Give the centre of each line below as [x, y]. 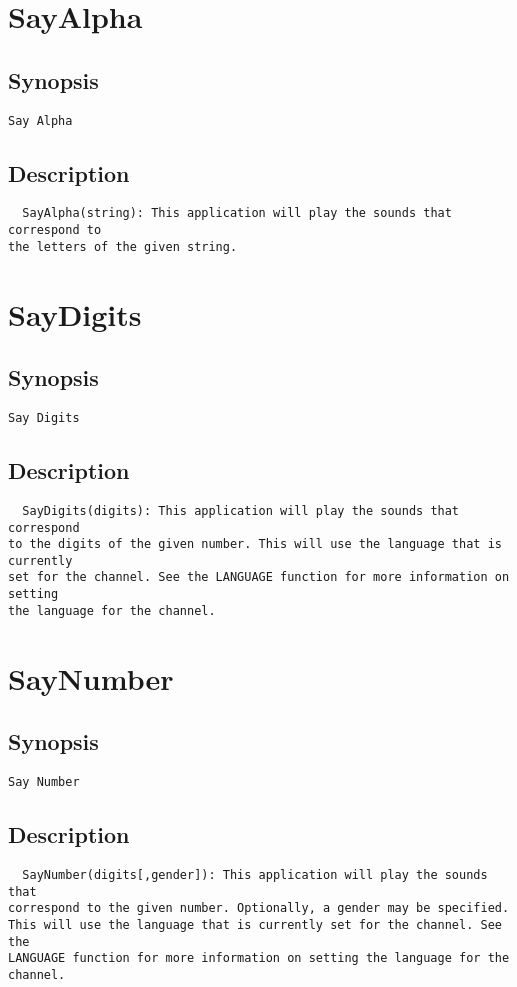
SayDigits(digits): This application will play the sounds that [241, 510]
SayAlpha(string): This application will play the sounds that [237, 213]
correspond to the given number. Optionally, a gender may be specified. [259, 908]
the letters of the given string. [123, 246]
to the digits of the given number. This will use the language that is [255, 544]
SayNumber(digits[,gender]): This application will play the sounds [255, 874]
